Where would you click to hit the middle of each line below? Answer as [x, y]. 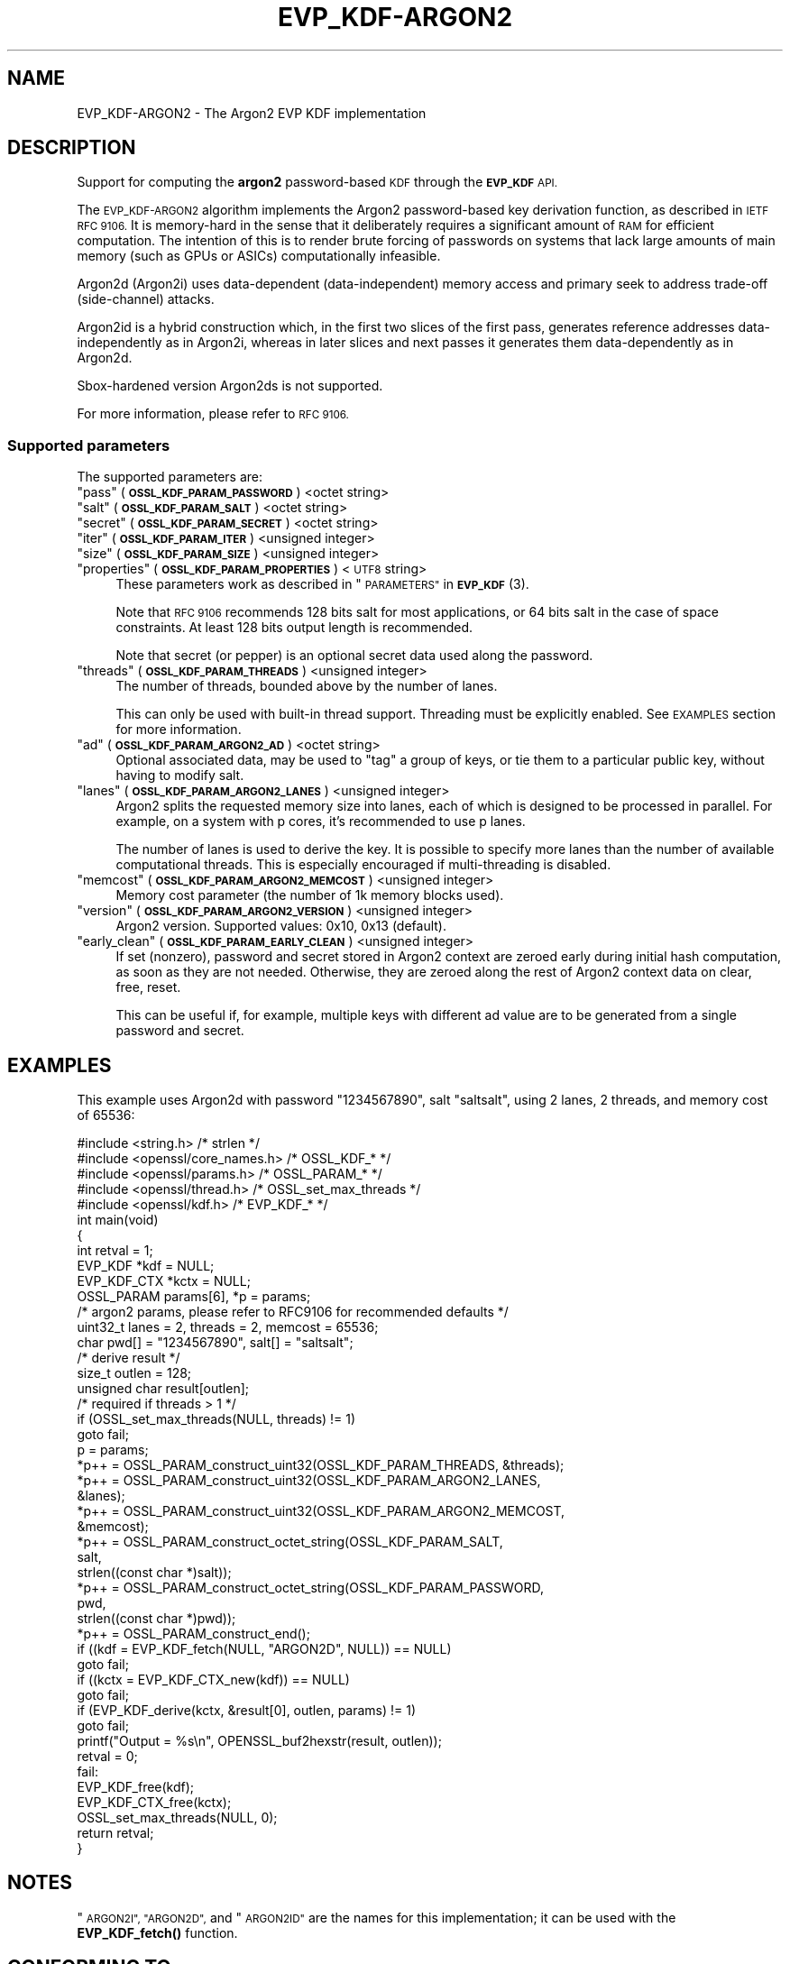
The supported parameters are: [170, 477]
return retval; [115, 1833]
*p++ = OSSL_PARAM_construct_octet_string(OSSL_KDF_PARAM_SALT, [290, 1542]
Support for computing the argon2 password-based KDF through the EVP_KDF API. [317, 182]
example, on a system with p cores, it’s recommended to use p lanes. [321, 821]
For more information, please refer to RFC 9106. [213, 414]
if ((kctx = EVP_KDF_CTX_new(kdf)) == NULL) [213, 1680]
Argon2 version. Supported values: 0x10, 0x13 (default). [281, 926]
